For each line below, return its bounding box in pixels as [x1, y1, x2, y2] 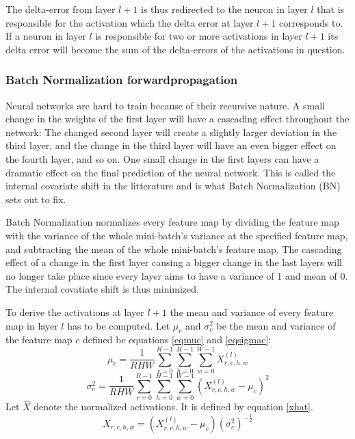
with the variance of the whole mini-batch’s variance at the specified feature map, [5, 228, 348, 242]
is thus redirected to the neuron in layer [141, 2, 308, 16]
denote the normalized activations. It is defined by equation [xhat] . [34, 399, 313, 414]
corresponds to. [279, 15, 343, 29]
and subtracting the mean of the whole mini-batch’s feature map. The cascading [5, 241, 342, 256]
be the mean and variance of [216, 318, 336, 332]
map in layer [5, 318, 58, 332]
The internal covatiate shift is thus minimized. [5, 282, 199, 296]
